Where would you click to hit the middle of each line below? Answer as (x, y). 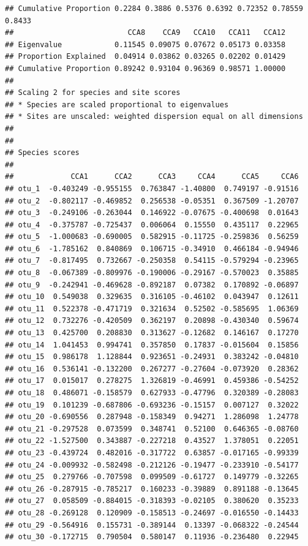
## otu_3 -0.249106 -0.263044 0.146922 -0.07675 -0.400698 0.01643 (152, 213)
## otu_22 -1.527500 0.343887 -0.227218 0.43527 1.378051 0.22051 (152, 441)
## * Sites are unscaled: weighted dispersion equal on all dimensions (154, 117)
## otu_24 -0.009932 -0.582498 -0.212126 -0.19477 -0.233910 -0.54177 (152, 465)
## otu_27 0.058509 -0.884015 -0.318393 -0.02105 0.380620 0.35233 (152, 501)
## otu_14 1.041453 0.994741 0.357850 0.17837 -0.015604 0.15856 (152, 345)
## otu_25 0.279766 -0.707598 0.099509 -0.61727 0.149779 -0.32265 (152, 477)
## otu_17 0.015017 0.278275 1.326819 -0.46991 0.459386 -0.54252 (152, 381)
